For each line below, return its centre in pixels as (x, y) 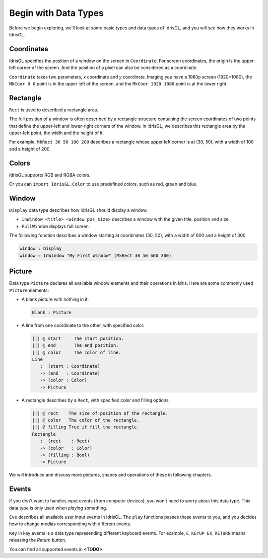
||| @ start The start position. (78, 338)
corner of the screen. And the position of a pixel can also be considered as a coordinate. (107, 68)
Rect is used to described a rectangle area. (54, 110)
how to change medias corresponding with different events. (70, 524)
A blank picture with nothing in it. (55, 299)
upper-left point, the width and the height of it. (57, 133)
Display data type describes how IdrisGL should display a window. (78, 210)
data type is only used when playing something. (58, 508)
